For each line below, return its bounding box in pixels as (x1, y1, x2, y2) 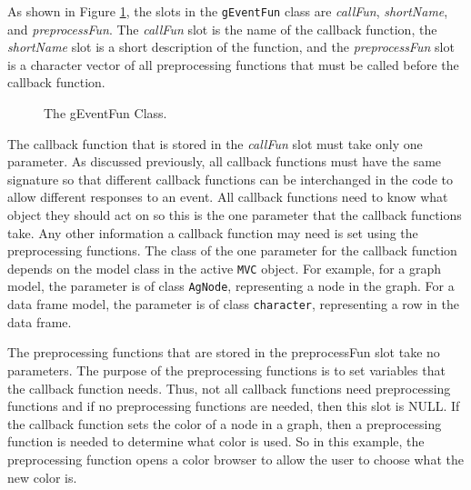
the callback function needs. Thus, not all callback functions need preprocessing (7, 378, 451, 397)
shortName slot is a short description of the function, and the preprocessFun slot (7, 37, 455, 56)
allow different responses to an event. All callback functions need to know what (7, 187, 448, 206)
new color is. (7, 467, 77, 486)
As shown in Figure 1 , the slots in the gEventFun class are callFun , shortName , (7, 2, 448, 20)
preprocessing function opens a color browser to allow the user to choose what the (7, 449, 464, 468)
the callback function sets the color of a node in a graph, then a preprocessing (7, 414, 442, 433)
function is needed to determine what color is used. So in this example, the (7, 432, 425, 451)
